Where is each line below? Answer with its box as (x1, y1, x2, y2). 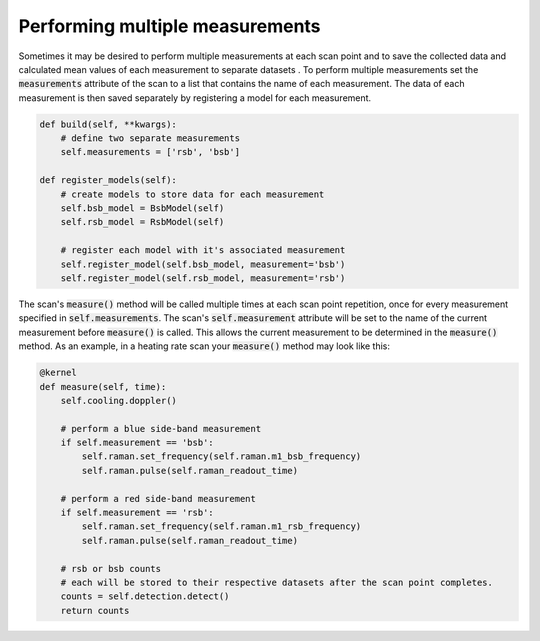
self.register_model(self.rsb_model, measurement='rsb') (60, 273, 346, 284)
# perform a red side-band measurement (60, 493, 257, 504)
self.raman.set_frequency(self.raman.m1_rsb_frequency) (81, 521, 362, 532)
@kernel (39, 367, 77, 379)
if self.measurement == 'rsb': (60, 507, 214, 519)
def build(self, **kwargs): (39, 118, 177, 130)
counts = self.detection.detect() (60, 591, 230, 602)
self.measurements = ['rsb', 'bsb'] (60, 146, 240, 158)
